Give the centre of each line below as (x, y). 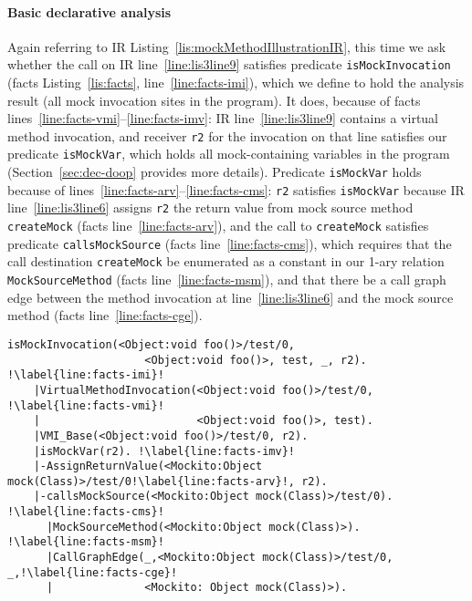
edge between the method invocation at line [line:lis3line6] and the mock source (231, 297)
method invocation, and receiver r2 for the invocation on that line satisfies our (227, 135)
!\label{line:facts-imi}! (86, 375)
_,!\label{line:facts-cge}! (93, 572)
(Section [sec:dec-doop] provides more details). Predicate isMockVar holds (215, 172)
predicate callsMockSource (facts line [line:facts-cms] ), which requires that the (230, 243)
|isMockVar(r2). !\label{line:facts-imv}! (164, 451)
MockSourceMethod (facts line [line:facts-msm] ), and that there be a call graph (227, 280)
